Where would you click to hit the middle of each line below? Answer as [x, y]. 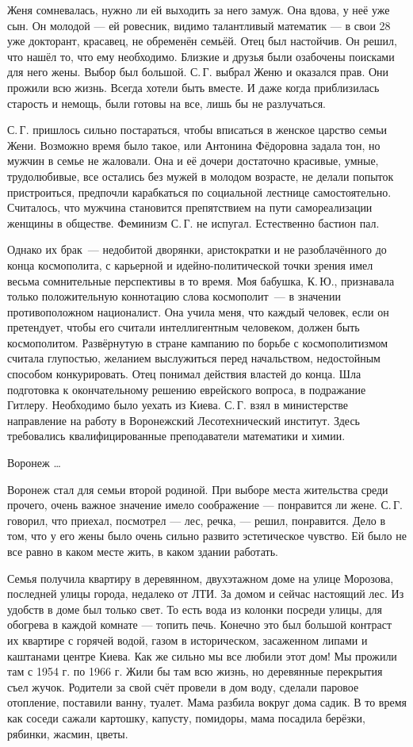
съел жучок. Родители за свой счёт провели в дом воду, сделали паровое [183, 686]
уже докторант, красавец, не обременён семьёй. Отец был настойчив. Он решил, [202, 41]
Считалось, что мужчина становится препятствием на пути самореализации [190, 207]
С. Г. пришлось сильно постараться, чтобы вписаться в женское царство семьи [197, 130]
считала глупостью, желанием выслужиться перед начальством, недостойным [194, 358]
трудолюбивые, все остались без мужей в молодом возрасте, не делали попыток [201, 176]
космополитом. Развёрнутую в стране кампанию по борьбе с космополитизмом [198, 342]
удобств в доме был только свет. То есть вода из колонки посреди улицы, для [195, 609]
